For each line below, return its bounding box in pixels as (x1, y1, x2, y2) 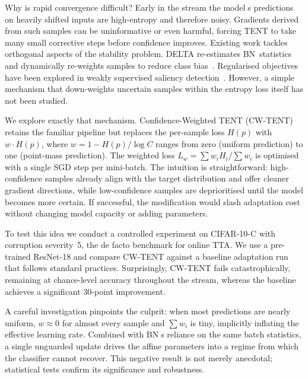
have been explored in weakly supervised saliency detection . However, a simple (5, 71, 295, 83)
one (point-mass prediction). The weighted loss (5, 149, 175, 161)
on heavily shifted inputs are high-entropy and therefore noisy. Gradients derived (5, 12, 299, 25)
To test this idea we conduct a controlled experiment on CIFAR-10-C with (5, 227, 275, 239)
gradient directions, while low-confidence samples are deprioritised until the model (5, 183, 303, 196)
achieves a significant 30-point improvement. (5, 285, 166, 297)
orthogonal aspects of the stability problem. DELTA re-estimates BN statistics (5, 47, 291, 60)
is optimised (255, 149, 299, 161)
